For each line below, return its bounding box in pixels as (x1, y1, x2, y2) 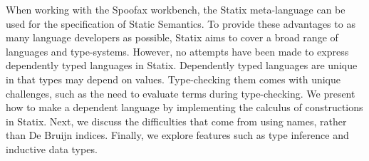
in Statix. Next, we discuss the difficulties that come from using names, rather (6, 113, 347, 128)
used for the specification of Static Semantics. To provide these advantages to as (6, 16, 355, 31)
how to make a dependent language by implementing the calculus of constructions (6, 100, 363, 115)
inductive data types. (6, 141, 98, 156)
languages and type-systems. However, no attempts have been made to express (6, 43, 349, 58)
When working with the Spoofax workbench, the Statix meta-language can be (6, 2, 345, 16)
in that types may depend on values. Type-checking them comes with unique (6, 71, 341, 86)
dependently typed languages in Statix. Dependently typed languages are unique (6, 58, 358, 73)
